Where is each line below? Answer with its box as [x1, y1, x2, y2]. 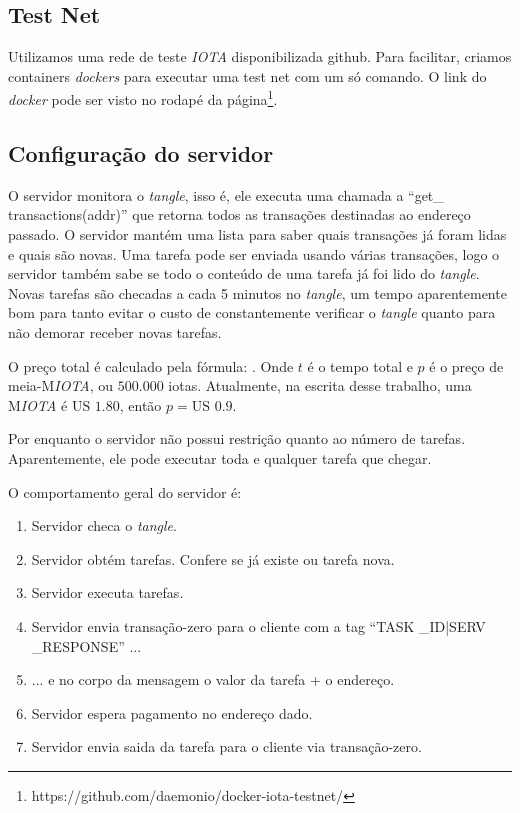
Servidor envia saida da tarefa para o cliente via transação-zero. [31, 736, 422, 757]
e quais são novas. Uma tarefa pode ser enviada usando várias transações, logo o [8, 243, 500, 264]
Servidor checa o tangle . [31, 515, 177, 536]
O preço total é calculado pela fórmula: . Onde [8, 355, 294, 376]
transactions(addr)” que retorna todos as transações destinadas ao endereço [8, 204, 471, 225]
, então [119, 394, 162, 415]
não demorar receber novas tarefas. [8, 322, 222, 342]
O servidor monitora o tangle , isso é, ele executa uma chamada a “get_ [8, 184, 444, 205]
